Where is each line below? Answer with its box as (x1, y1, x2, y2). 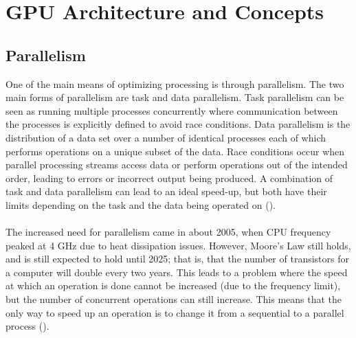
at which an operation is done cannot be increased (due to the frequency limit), (5, 278, 341, 293)
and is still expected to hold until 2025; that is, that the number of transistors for (5, 251, 349, 266)
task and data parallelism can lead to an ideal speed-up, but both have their (5, 184, 327, 199)
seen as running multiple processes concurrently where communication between (5, 103, 338, 117)
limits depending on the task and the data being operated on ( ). (5, 197, 276, 212)
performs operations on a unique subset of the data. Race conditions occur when (5, 144, 345, 158)
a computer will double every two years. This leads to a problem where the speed (5, 264, 348, 279)
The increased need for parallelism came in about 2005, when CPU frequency (5, 225, 331, 239)
